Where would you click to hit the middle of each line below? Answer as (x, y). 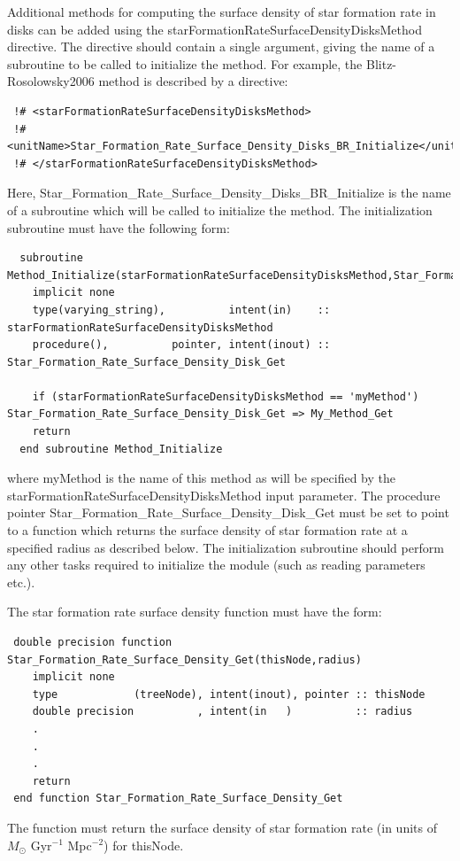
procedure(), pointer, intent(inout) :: (181, 345)
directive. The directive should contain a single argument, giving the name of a (221, 47)
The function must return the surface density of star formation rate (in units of (222, 827)
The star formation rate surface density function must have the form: (195, 612)
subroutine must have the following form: (119, 227)
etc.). (21, 582)
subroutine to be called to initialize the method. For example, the (185, 63)
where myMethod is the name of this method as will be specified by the (201, 478)
